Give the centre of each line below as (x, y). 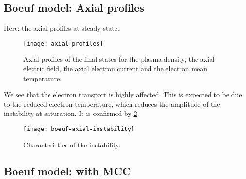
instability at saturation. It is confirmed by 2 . (72, 113)
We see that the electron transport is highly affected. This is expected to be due (123, 94)
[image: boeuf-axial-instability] (79, 129)
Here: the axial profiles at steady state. (62, 28)
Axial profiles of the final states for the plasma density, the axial (119, 59)
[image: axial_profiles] (63, 43)
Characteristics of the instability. (72, 144)
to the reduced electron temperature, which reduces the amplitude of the (112, 104)
